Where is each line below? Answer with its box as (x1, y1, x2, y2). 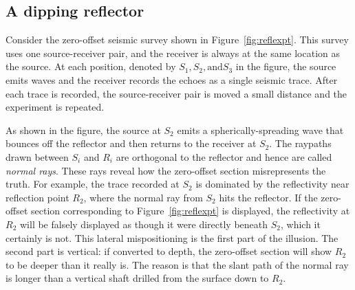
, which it (280, 216, 321, 231)
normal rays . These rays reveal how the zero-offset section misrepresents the (6, 163, 326, 177)
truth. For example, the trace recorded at (6, 177, 180, 191)
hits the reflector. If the (219, 190, 318, 204)
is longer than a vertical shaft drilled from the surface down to (6, 271, 269, 285)
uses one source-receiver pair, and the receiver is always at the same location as (6, 45, 341, 60)
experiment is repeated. (6, 100, 105, 114)
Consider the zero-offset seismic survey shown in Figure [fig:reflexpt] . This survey (6, 32, 349, 47)
